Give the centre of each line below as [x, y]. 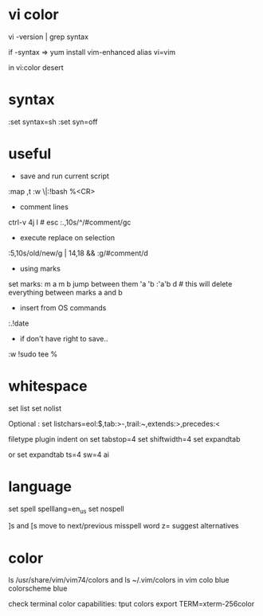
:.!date [19, 323]
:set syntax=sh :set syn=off [53, 122]
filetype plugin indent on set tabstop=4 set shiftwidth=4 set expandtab [124, 439]
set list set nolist [35, 408]
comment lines [44, 207]
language [40, 486]
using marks [40, 268]
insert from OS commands [63, 307]
